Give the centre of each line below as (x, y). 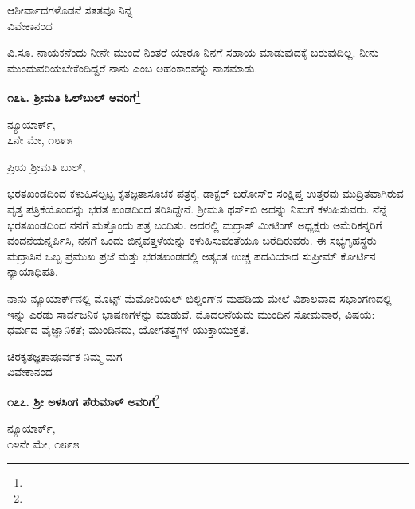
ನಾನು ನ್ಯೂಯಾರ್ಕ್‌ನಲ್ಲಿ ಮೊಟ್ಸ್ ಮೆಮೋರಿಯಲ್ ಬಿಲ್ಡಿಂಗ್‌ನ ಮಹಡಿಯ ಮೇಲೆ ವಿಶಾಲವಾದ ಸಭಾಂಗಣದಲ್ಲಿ (200, 298)
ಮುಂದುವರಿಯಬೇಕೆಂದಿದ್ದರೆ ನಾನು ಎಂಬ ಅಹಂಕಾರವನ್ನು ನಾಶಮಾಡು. (133, 67)
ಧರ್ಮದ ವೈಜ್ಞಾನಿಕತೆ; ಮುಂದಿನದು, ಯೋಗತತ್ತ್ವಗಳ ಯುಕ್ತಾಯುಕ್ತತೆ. (128, 329)
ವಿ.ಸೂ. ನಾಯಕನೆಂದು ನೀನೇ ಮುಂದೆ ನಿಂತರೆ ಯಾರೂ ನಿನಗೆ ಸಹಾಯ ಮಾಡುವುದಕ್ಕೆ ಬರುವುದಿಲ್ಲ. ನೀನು (193, 52)
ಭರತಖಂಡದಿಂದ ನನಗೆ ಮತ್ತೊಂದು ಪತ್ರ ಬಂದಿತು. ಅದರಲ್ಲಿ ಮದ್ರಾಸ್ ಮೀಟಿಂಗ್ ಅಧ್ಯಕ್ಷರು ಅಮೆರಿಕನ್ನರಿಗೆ (195, 224)
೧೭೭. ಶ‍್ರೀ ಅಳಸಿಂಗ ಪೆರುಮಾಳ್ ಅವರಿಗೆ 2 (84, 400)
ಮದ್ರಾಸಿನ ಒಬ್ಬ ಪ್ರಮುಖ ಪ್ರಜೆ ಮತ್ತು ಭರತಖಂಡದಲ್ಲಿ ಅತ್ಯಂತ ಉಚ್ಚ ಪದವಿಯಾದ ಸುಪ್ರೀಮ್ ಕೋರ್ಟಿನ (192, 255)
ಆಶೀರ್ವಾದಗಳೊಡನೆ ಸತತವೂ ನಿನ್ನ (70, 10)
